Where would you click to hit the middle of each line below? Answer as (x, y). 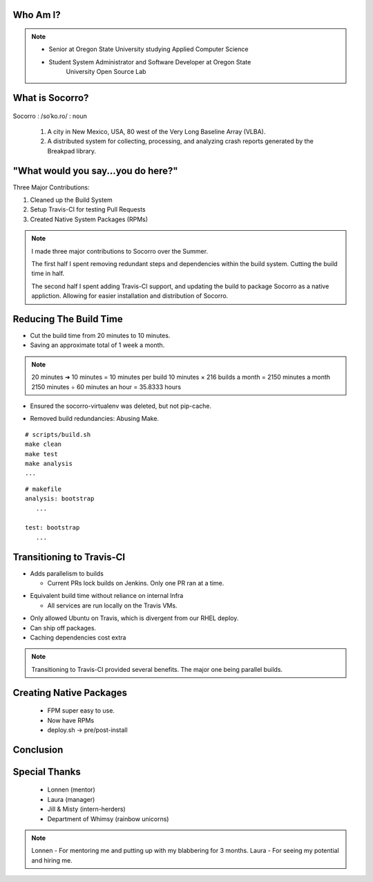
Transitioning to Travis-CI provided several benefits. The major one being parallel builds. (157, 669)
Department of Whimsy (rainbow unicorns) (108, 818)
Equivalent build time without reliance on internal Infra (107, 596)
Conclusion (38, 750)
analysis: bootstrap (60, 499)
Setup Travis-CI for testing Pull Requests (88, 209)
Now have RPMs (71, 720)
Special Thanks (47, 772)
